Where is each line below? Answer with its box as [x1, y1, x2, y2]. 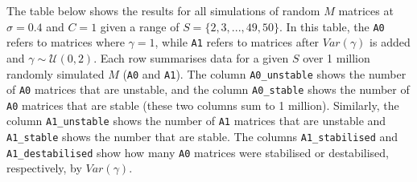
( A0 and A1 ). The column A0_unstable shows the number [122, 65, 407, 82]
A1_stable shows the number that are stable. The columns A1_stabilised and [6, 128, 398, 145]
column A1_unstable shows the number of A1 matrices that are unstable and [6, 112, 386, 129]
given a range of [100, 18, 180, 34]
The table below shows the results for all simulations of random [6, 2, 320, 18]
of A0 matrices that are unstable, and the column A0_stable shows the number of [6, 81, 410, 98]
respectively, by [6, 160, 82, 176]
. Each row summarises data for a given [93, 49, 289, 66]
